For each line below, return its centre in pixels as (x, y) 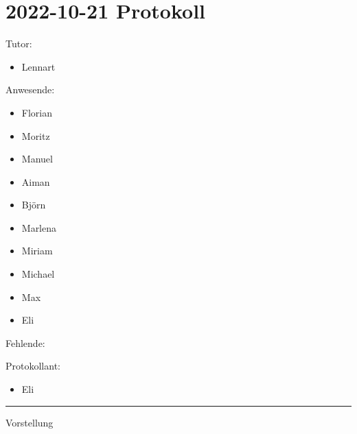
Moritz (36, 135)
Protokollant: (33, 366)
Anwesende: (30, 89)
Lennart (38, 66)
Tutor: (19, 44)
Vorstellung (30, 422)
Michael (38, 274)
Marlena (39, 227)
